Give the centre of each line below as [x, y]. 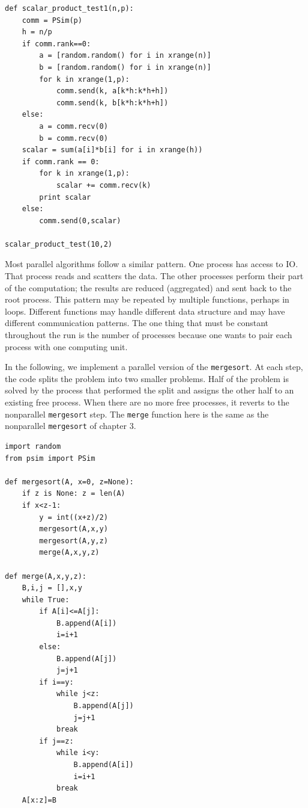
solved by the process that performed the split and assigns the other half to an [149, 390]
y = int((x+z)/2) [74, 517]
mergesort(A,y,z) [74, 541]
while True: [46, 600]
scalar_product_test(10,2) [59, 244]
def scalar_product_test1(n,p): [69, 8]
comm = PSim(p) [52, 20]
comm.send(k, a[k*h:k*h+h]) [112, 91]
